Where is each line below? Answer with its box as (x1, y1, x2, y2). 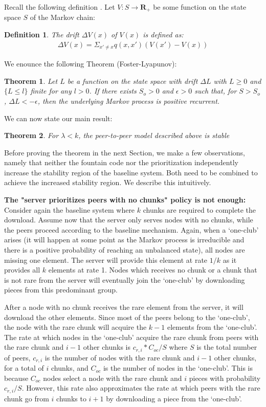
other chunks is (83, 342, 131, 352)
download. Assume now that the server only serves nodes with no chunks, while (4, 214, 253, 225)
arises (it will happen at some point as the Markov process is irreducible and (4, 234, 245, 245)
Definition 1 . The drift (4, 29, 79, 40)
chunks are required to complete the (143, 204, 256, 215)
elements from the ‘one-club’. (167, 322, 257, 332)
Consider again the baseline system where (4, 204, 135, 215)
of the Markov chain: (30, 12, 95, 22)
